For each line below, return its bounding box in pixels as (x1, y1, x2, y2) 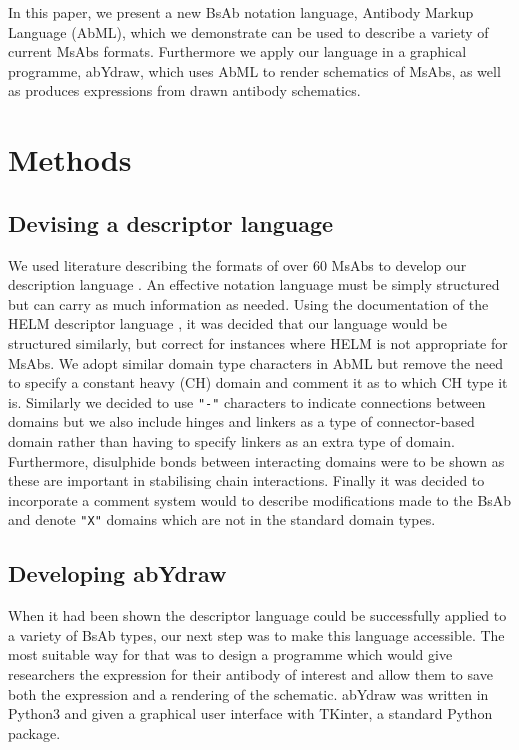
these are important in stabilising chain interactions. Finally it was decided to (8, 470, 485, 491)
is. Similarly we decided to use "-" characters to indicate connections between (8, 391, 486, 412)
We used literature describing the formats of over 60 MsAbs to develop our (8, 254, 467, 275)
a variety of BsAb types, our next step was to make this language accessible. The (8, 624, 505, 645)
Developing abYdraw (8, 558, 227, 589)
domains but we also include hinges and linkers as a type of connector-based (8, 411, 475, 432)
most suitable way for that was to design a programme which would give (8, 644, 453, 665)
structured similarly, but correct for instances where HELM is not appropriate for (8, 332, 508, 353)
